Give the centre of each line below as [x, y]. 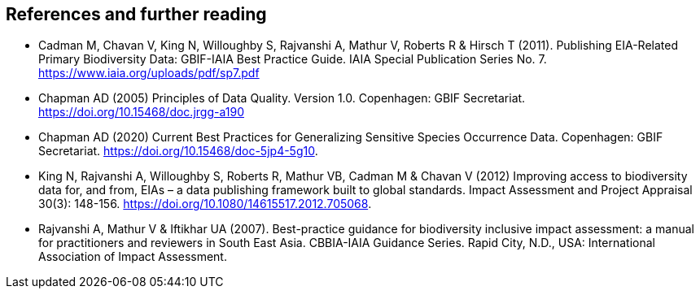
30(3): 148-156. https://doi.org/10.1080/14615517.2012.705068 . [205, 204]
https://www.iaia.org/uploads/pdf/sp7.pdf [149, 73]
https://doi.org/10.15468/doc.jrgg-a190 [141, 112]
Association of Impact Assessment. [133, 257]
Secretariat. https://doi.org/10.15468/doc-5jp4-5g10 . [178, 151]
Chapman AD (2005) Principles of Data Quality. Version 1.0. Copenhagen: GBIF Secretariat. [282, 98]
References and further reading [136, 14]
